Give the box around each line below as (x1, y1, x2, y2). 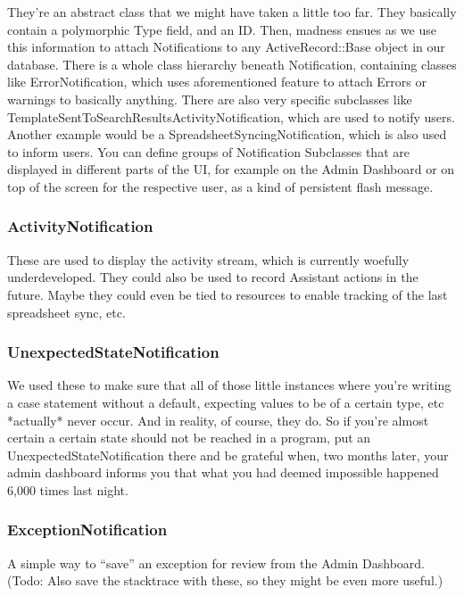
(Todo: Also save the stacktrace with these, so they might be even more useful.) (7, 571, 443, 590)
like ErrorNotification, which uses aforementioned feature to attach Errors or (7, 72, 427, 91)
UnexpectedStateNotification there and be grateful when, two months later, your (7, 445, 449, 464)
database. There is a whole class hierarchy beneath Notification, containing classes (7, 54, 457, 73)
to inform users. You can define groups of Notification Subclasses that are (7, 142, 410, 161)
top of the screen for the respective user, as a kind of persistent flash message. (7, 177, 434, 195)
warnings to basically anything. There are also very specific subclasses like (7, 89, 412, 108)
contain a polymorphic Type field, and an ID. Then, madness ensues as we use (7, 20, 436, 38)
